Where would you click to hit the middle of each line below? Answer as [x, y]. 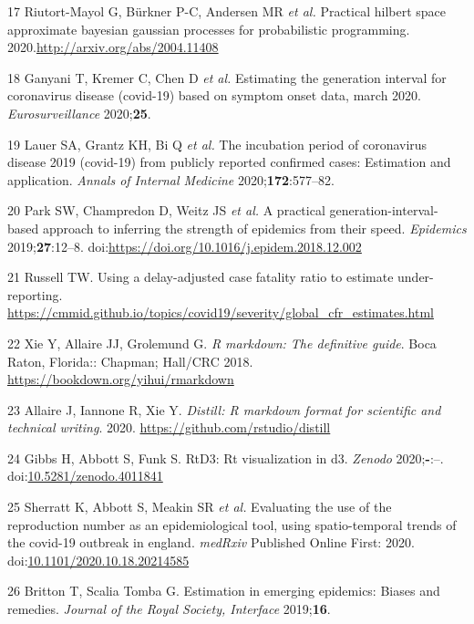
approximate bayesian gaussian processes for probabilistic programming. [209, 29]
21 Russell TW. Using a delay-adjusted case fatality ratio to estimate [201, 277]
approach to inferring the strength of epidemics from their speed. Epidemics [254, 228]
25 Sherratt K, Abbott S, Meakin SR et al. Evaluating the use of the [200, 507]
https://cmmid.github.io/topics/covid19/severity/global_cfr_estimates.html [221, 312]
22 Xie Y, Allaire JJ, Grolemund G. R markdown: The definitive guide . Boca [222, 343]
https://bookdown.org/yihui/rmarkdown [121, 379]
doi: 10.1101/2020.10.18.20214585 [98, 560]
